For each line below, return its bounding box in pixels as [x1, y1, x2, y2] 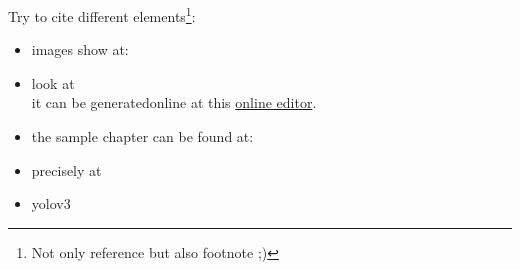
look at [31, 72, 75, 93]
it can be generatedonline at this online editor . [31, 92, 317, 113]
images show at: [31, 39, 129, 60]
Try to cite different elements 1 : [8, 3, 196, 26]
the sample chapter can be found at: [31, 126, 254, 147]
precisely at [31, 159, 102, 180]
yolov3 [31, 193, 71, 214]
